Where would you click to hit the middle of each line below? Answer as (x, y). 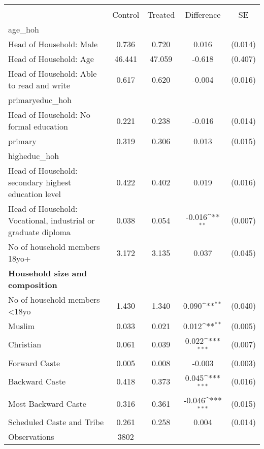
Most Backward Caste (47, 403)
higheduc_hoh (34, 156)
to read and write (39, 85)
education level (35, 194)
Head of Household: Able (53, 73)
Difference (203, 14)
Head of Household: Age (51, 59)
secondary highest (40, 182)
